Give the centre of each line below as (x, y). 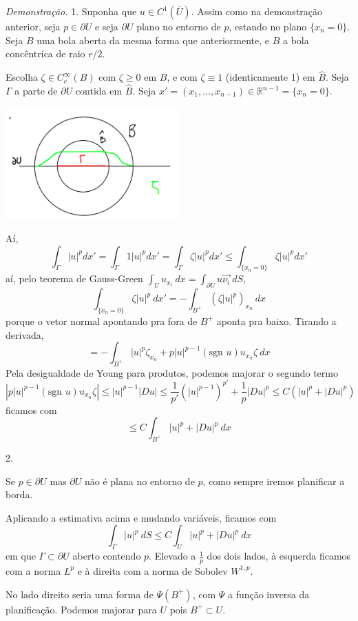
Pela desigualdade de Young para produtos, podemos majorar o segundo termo (172, 372)
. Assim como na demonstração (257, 11)
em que (21, 556)
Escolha (22, 77)
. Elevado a (172, 556)
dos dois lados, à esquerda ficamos (279, 556)
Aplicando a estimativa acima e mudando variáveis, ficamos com (141, 517)
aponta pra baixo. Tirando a (276, 321)
